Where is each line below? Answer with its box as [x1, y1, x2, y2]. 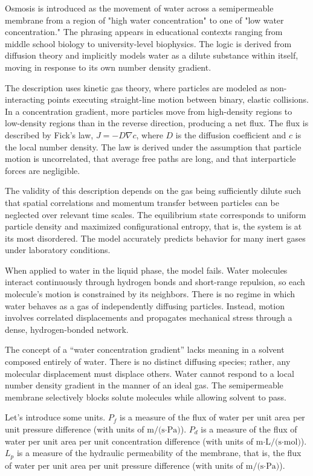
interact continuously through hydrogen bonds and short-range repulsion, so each [5, 275, 305, 288]
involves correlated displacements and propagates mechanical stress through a [5, 311, 292, 324]
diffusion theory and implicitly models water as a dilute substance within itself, [5, 49, 298, 62]
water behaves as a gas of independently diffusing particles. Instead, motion [5, 299, 285, 312]
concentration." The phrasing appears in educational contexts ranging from [5, 25, 283, 38]
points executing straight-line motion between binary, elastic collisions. [47, 93, 309, 106]
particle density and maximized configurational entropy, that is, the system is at [5, 220, 302, 233]
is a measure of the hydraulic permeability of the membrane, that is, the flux [16, 446, 302, 459]
